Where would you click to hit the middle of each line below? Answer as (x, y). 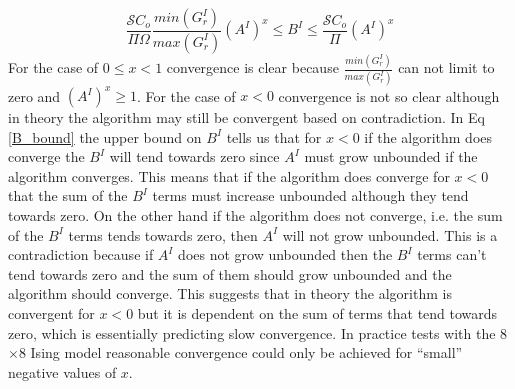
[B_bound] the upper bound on (105, 136)
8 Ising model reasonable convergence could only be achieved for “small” (240, 352)
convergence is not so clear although (389, 95)
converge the (46, 156)
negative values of (62, 371)
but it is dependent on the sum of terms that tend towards (317, 312)
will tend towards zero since (194, 156)
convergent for (51, 312)
